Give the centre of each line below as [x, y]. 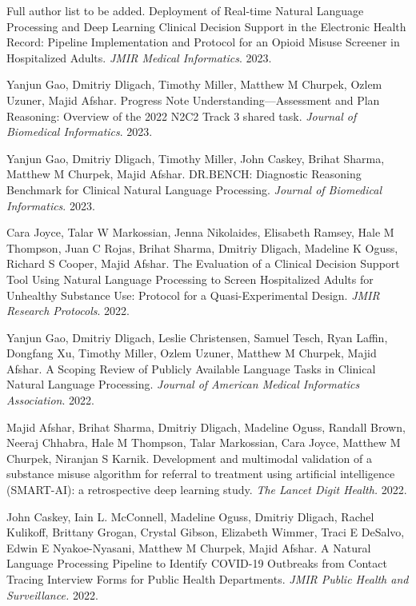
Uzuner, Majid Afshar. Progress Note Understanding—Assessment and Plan [193, 100]
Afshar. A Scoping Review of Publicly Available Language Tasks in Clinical [191, 368]
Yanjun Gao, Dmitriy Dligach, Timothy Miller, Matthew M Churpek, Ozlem [194, 84]
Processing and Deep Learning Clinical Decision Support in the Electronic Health [206, 26]
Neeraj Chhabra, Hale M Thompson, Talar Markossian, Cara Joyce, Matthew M [204, 443]
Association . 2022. [50, 400]
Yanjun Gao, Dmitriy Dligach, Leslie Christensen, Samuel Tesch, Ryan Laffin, [197, 337]
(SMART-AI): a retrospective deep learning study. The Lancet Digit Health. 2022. [207, 490]
